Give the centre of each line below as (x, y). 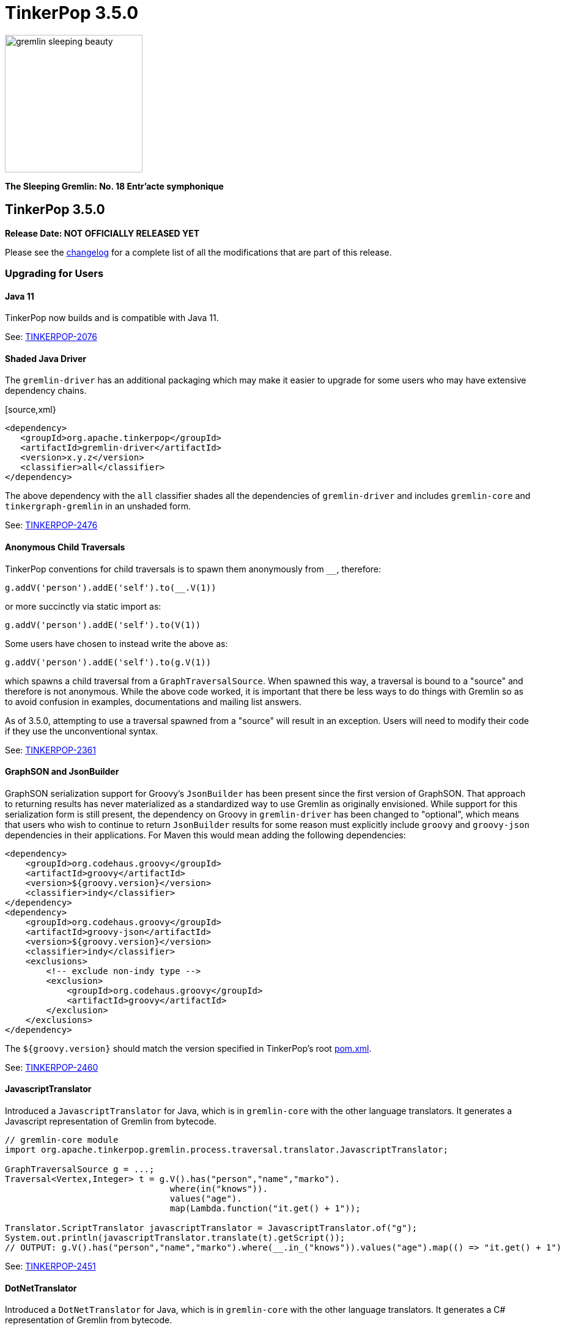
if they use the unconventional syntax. (82, 731)
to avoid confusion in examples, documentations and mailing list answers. (153, 701)
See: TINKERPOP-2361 (50, 750)
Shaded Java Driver (46, 358)
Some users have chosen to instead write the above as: (116, 643)
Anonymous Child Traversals (65, 547)
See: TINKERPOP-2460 (52, 1067)
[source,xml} (31, 410)
